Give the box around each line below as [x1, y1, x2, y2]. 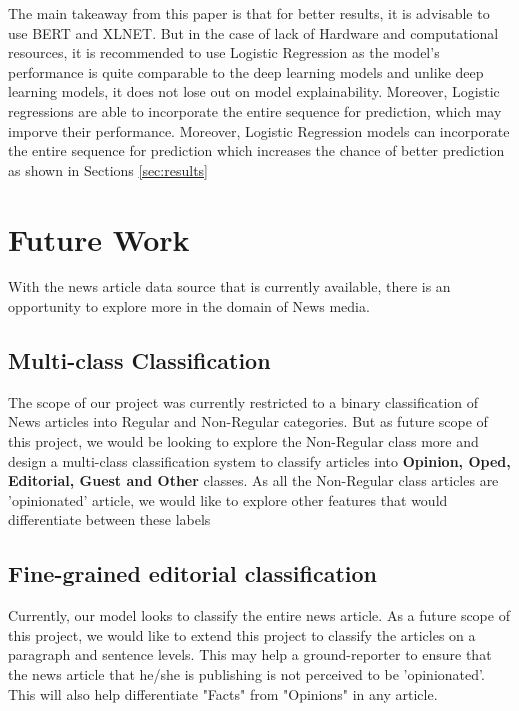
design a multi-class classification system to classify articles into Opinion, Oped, [8, 450, 511, 471]
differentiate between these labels [8, 509, 211, 530]
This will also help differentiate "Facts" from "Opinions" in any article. [8, 683, 438, 704]
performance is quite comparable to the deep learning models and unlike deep [8, 61, 484, 82]
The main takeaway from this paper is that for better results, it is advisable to [8, 3, 490, 23]
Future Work [8, 218, 190, 259]
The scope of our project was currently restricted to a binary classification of [8, 391, 479, 412]
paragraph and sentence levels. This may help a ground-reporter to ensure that [8, 644, 492, 665]
